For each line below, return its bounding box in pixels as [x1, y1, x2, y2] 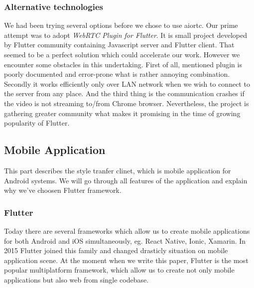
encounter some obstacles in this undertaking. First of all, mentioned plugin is [4, 59, 242, 69]
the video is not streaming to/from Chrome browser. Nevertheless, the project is [4, 98, 249, 108]
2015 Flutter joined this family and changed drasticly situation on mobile [4, 245, 228, 256]
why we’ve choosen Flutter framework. [4, 185, 122, 195]
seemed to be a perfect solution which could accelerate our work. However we [4, 49, 240, 59]
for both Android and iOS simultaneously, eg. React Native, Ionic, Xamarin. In [4, 235, 246, 246]
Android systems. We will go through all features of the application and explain [4, 175, 248, 185]
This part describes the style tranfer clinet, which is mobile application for [4, 165, 231, 175]
